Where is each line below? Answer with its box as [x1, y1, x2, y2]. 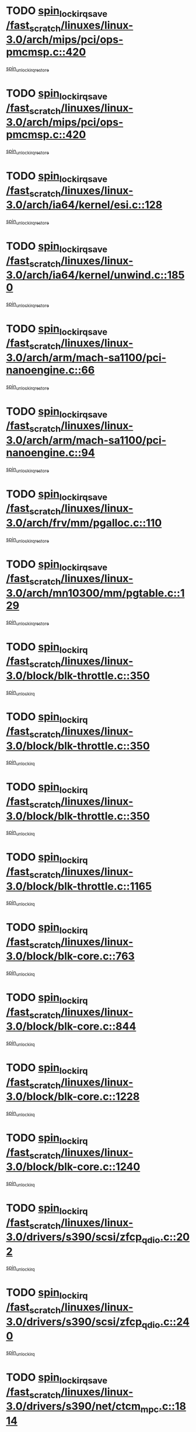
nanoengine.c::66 [6, 364, 95, 377]
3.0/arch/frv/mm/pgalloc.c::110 [6, 516, 162, 529]
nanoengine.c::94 [6, 446, 95, 459]
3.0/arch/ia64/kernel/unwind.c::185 [6, 268, 185, 282]
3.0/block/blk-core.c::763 [6, 949, 135, 963]
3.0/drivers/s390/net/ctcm [6, 1400, 141, 1413]
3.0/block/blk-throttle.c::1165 [6, 879, 152, 893]
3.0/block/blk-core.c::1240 [6, 1160, 141, 1173]
